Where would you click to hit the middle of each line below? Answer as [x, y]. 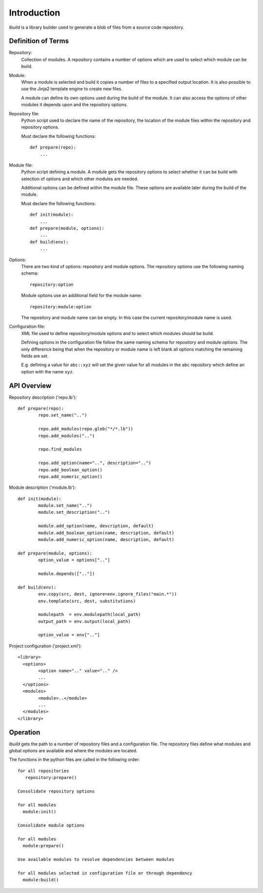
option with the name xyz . [47, 372]
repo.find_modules [60, 449]
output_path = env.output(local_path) [85, 621]
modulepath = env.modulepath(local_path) [90, 614]
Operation [25, 732]
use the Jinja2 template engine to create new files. [72, 89]
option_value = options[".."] [74, 560]
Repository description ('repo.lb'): [43, 397]
